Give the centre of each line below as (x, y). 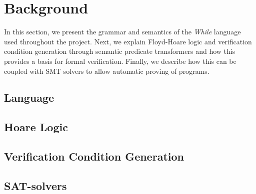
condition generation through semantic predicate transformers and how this (120, 51)
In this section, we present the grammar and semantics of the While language (122, 32)
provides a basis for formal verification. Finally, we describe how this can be (120, 61)
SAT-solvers (35, 185)
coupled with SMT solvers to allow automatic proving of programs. (107, 71)
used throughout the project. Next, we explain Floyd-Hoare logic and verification (128, 41)
